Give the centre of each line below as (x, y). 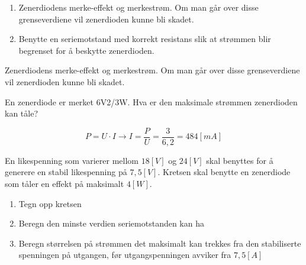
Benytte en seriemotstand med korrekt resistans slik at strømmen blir (145, 39)
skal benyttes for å (240, 160)
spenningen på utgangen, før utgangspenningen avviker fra (125, 255)
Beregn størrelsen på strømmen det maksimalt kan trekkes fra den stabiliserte (160, 243)
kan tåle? (21, 113)
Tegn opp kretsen (50, 203)
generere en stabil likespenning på (66, 172)
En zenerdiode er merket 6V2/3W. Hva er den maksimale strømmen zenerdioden (151, 101)
